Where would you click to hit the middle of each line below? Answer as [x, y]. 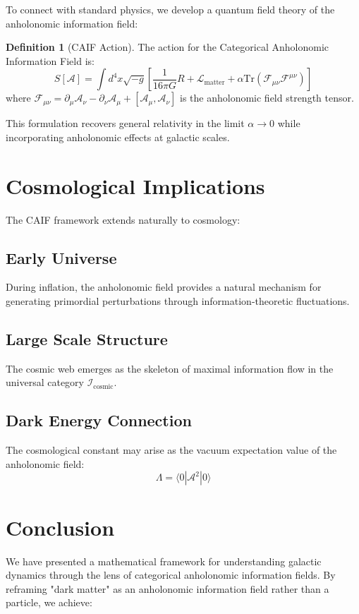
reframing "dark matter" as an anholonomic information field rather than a [168, 588]
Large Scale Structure [87, 339]
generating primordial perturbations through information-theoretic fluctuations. [178, 301]
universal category [45, 382]
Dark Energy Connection [99, 420]
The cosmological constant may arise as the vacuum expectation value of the [171, 450]
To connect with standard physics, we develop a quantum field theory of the [170, 9]
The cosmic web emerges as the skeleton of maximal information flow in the [170, 368]
